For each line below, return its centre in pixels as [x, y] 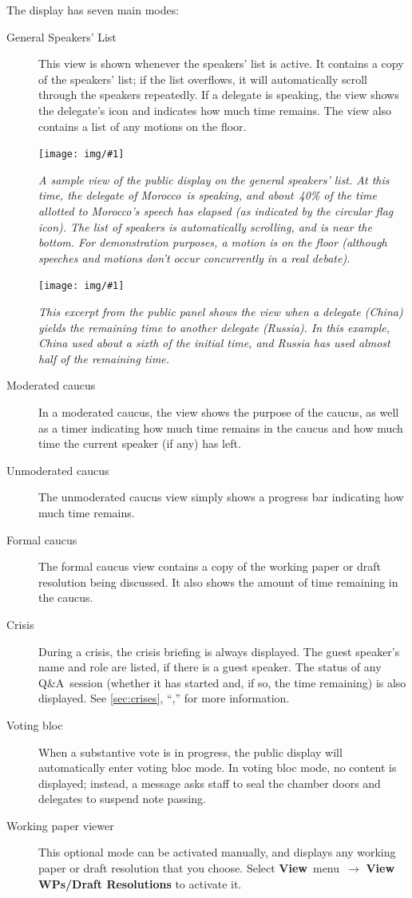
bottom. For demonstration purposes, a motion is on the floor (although [213, 242]
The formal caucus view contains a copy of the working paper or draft [210, 566]
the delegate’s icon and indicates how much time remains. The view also [215, 110]
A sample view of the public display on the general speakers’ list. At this [214, 179]
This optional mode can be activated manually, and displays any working [217, 852]
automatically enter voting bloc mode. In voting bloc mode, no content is [218, 767]
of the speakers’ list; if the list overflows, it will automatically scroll [203, 79]
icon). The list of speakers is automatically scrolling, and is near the [205, 226]
